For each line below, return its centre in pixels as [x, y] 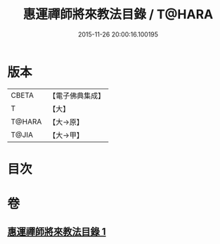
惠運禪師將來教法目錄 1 [57, 232]
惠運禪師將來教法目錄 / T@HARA [118, 14]
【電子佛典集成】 [77, 96]
